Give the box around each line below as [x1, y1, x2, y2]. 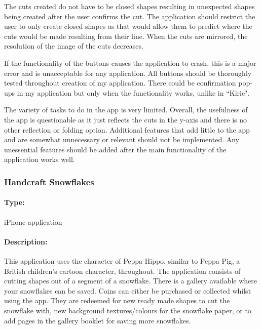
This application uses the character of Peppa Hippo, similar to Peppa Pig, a [4, 255, 240, 266]
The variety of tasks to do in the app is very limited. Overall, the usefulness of [4, 104, 248, 115]
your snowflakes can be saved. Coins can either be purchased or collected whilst [4, 285, 251, 296]
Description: [4, 236, 48, 246]
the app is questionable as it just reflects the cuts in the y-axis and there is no [4, 114, 247, 125]
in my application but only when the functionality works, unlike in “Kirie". [17, 87, 250, 98]
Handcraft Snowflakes [4, 175, 94, 188]
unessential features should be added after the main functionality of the [4, 144, 227, 154]
